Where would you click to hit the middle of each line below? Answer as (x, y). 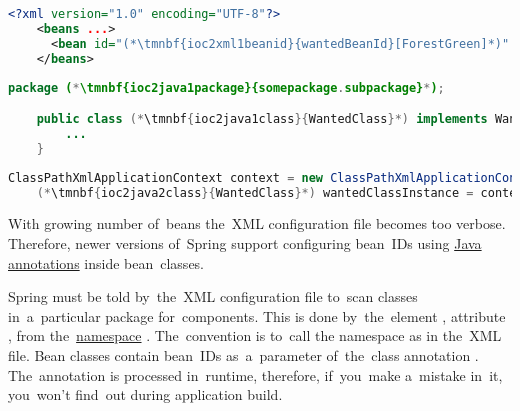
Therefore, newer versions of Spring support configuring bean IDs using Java (245, 243)
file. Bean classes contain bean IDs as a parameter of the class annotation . (243, 354)
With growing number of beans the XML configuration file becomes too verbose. (257, 223)
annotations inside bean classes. (106, 262)
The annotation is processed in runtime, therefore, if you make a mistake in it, (255, 374)
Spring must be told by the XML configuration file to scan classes (213, 296)
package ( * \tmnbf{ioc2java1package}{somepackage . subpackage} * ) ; (226, 87)
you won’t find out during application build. (145, 394)
